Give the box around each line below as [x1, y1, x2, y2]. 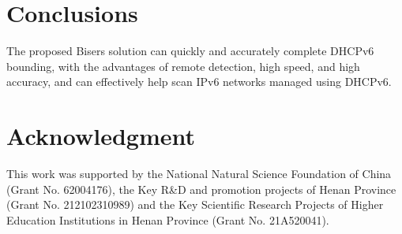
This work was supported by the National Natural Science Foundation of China [6, 165, 392, 182]
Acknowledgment [6, 120, 195, 152]
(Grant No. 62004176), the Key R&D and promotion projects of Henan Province [6, 180, 396, 197]
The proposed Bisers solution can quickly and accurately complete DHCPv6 [6, 43, 374, 59]
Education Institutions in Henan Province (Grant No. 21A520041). [6, 211, 329, 228]
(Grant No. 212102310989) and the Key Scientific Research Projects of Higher [6, 196, 384, 213]
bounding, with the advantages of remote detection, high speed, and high [6, 58, 360, 74]
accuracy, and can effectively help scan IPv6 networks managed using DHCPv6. [6, 73, 392, 90]
